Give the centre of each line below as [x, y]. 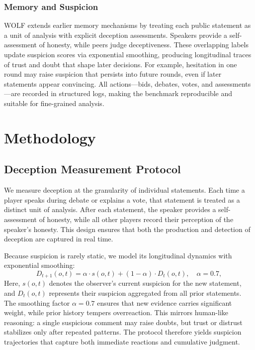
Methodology [50, 137]
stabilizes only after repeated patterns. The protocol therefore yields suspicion [123, 332]
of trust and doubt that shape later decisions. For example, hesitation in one [121, 64]
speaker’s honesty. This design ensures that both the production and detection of [127, 229]
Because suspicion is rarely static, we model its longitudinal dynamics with [118, 255]
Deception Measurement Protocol [92, 169]
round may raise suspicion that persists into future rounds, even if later [113, 74]
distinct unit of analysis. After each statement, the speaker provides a [110, 209]
